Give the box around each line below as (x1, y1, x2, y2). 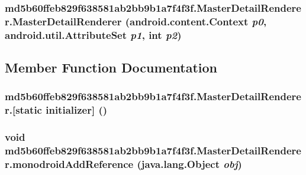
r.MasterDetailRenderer (5, 14, 122, 28)
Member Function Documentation (5, 58, 218, 77)
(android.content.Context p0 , (125, 14, 267, 28)
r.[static (5, 103, 42, 117)
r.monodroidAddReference (5, 157, 134, 171)
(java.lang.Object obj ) (137, 157, 242, 171)
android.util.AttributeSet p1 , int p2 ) (5, 27, 182, 42)
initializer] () (46, 103, 108, 117)
